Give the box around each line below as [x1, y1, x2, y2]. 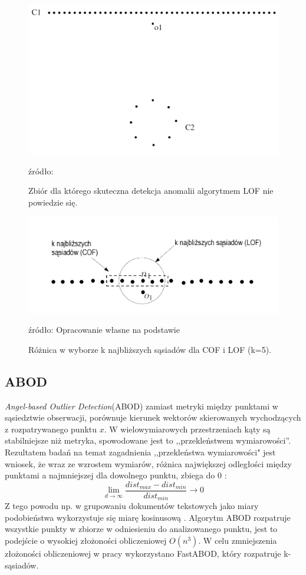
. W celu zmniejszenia [198, 534, 277, 547]
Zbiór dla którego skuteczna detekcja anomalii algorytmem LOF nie [28, 184, 274, 197]
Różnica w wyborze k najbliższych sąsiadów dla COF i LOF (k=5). [28, 343, 272, 355]
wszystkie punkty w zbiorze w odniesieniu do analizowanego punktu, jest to [5, 523, 278, 535]
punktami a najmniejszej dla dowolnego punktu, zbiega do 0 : [5, 469, 227, 481]
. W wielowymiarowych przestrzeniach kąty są [104, 422, 271, 435]
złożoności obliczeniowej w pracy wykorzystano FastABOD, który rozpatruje [5, 547, 281, 560]
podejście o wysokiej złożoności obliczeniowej [5, 534, 167, 547]
